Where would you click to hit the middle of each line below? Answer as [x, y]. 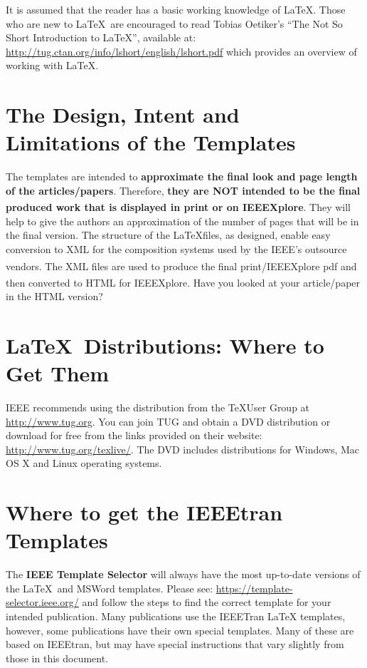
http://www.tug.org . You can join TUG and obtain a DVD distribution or [168, 421]
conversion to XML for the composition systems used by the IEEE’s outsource [176, 248]
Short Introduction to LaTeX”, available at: [101, 37]
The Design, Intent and [123, 114]
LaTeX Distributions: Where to [165, 345]
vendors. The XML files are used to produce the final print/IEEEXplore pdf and [181, 266]
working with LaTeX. [52, 65]
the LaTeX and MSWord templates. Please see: [110, 588]
